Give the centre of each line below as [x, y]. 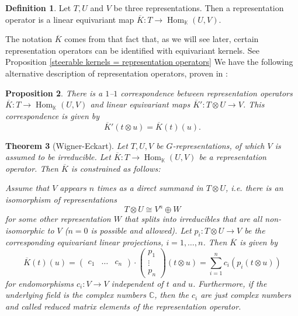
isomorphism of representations [61, 199]
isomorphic [25, 230]
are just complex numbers [246, 295]
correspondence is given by [53, 115]
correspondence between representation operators [207, 93]
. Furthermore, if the [230, 283]
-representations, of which [219, 145]
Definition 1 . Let [38, 8]
